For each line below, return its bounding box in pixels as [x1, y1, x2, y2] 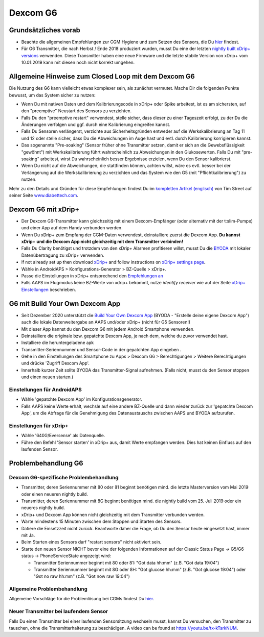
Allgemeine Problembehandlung [9, 586, 88, 592]
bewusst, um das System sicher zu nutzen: [9, 92, 96, 98]
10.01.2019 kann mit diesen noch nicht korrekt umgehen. [21, 59, 135, 66]
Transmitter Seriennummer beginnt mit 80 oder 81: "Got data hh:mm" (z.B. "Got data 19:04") [33, 560, 220, 565]
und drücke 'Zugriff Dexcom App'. [21, 360, 90, 366]
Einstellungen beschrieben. [21, 287, 76, 293]
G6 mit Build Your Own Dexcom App [9, 299, 121, 308]
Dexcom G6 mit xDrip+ [9, 205, 80, 213]
